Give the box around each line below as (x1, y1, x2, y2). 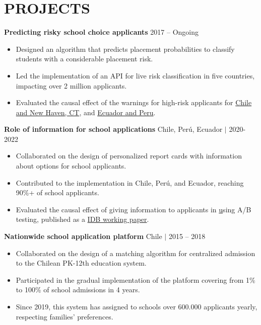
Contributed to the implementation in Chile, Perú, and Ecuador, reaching (16, 177, 244, 188)
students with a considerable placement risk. (16, 53, 153, 64)
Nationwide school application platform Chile (4, 231, 162, 241)
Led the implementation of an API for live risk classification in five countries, (16, 70, 255, 80)
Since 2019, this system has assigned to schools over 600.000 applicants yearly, (16, 301, 257, 311)
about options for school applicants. (16, 160, 126, 171)
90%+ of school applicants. (16, 187, 99, 198)
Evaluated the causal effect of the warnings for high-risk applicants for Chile (16, 97, 252, 108)
